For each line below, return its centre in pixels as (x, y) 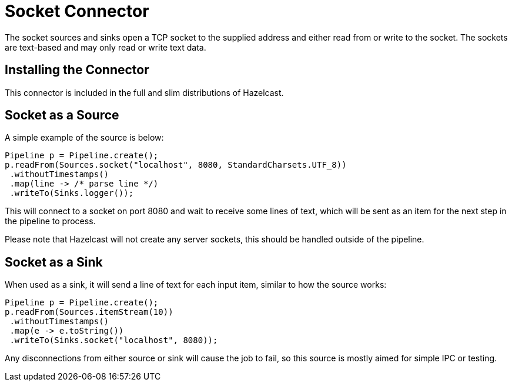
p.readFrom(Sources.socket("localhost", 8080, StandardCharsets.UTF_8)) (176, 165)
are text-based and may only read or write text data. (106, 47)
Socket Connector (77, 11)
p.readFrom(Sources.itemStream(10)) (89, 312)
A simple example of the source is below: (84, 138)
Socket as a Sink (54, 262)
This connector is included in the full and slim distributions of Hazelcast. (144, 92)
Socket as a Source (62, 115)
